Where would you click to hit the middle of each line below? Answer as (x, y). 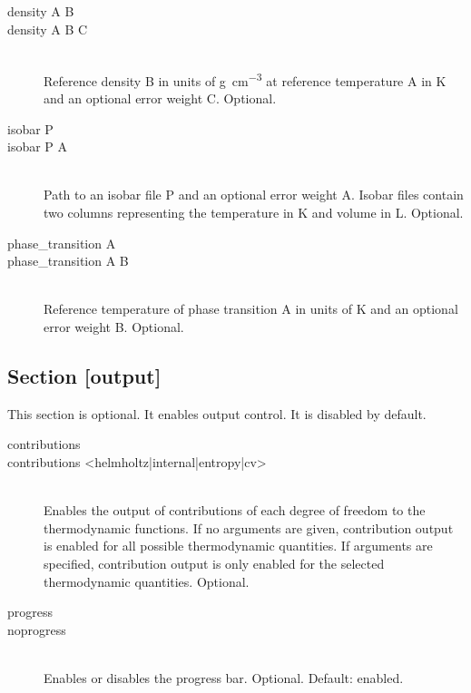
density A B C (48, 29)
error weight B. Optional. (114, 326)
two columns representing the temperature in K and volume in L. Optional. (254, 212)
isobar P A (38, 146)
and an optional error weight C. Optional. (160, 98)
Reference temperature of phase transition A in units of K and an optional (251, 309)
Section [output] (84, 375)
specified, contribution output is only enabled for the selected (214, 563)
